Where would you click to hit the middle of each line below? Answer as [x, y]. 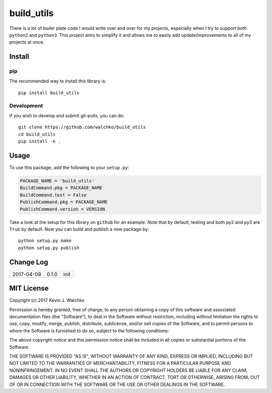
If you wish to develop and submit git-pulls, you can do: [67, 116]
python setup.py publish [49, 248]
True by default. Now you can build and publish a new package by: [79, 229]
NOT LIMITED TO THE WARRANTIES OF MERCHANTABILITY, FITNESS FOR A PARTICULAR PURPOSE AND [120, 363]
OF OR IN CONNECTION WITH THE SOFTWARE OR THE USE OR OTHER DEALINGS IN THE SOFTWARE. [117, 384]
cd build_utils [37, 134]
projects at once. [27, 42]
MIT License [29, 289]
